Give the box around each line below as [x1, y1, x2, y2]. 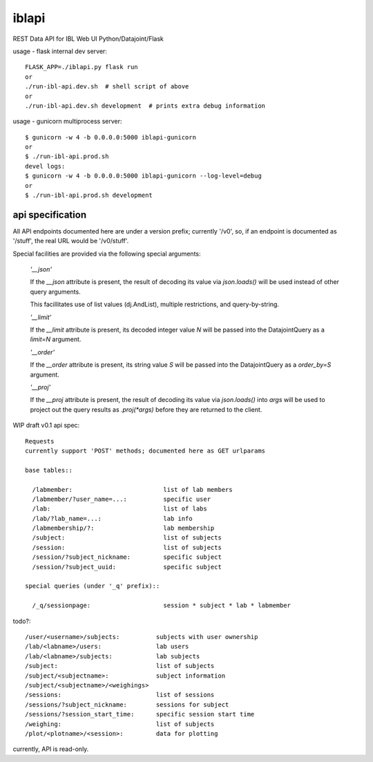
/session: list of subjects [32, 543, 222, 551]
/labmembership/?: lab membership [32, 524, 215, 532]
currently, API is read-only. [12, 745, 89, 753]
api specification [12, 209, 86, 220]
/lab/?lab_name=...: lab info [32, 515, 193, 522]
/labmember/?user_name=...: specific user [32, 495, 211, 503]
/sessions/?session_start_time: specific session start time [25, 710, 255, 718]
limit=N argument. [30, 335, 82, 343]
